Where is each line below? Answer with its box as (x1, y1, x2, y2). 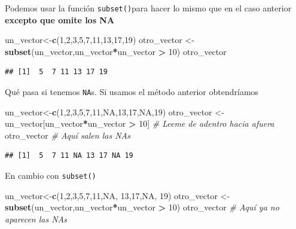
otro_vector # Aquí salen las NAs (5, 129, 130, 141)
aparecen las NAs (5, 212, 68, 225)
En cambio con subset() (5, 169, 96, 182)
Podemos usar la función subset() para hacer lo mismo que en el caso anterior (5, 2, 292, 14)
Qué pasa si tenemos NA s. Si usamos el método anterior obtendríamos (5, 86, 259, 98)
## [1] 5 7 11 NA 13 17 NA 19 (5, 151, 133, 160)
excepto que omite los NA (5, 13, 115, 26)
